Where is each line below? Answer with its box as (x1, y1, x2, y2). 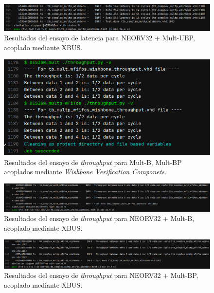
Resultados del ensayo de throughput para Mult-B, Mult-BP (4, 157, 182, 167)
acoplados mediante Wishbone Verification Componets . (4, 166, 166, 177)
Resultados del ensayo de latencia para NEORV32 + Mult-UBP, (4, 33, 195, 43)
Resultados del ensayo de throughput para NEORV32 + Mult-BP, (4, 270, 198, 280)
